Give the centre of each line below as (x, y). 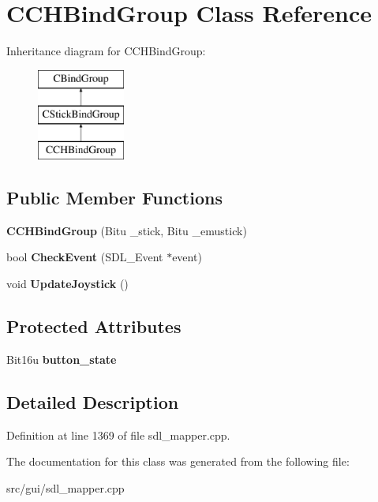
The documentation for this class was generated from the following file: (178, 461)
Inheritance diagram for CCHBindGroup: (106, 51)
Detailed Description (93, 401)
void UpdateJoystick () (67, 284)
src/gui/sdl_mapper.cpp (65, 487)
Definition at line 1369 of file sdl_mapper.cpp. (118, 435)
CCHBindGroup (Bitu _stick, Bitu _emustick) (127, 230)
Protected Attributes (94, 326)
